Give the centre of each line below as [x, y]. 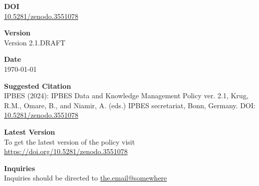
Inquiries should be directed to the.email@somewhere [86, 178]
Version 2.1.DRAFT [35, 42]
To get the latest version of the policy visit [70, 141]
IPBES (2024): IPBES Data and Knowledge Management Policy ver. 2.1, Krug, [126, 95]
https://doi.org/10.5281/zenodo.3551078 [66, 151]
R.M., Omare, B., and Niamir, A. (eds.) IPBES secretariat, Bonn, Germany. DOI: [130, 105]
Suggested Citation [38, 86]
